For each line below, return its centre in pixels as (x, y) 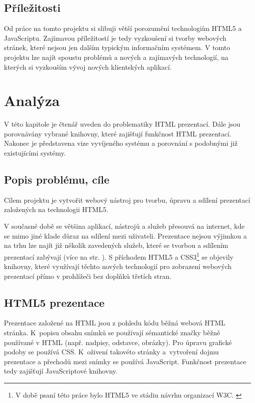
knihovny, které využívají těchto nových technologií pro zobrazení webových (118, 266)
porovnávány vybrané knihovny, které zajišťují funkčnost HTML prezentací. (118, 133)
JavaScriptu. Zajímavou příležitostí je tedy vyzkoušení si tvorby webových (115, 38)
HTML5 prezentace (54, 302)
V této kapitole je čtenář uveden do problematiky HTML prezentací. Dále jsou (122, 124)
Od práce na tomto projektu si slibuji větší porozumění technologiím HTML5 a (123, 28)
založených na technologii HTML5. (56, 209)
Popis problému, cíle (57, 179)
